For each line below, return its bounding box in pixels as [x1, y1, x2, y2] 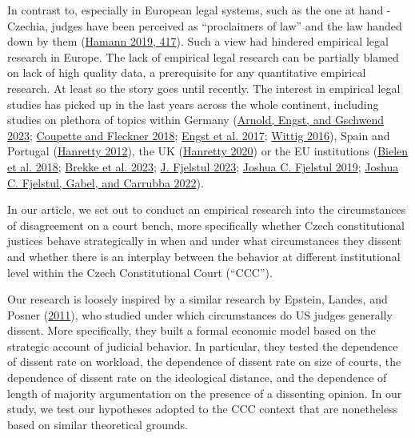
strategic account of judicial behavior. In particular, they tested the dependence [7, 337, 398, 354]
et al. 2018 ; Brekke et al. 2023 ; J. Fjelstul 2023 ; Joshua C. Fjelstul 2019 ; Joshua [7, 158, 399, 175]
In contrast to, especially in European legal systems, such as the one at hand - [7, 2, 391, 18]
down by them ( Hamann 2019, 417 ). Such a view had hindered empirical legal [7, 33, 389, 50]
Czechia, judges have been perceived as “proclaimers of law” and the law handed [7, 17, 402, 34]
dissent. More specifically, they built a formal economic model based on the [7, 322, 376, 339]
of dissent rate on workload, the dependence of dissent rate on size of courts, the [7, 353, 401, 370]
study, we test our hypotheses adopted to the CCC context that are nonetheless [7, 400, 398, 417]
